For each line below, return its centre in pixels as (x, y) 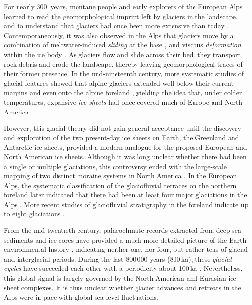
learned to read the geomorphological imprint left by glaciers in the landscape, (121, 16)
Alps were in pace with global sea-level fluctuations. (81, 297)
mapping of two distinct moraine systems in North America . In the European (121, 176)
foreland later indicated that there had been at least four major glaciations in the (126, 195)
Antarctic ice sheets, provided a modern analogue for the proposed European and (126, 147)
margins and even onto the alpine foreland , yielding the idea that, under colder (123, 92)
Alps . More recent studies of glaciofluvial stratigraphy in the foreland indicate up (126, 204)
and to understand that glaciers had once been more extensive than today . (116, 26)
